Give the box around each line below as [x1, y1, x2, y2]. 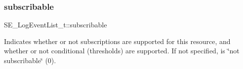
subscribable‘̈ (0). [4, 55, 56, 65]
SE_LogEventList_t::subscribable [4, 20, 107, 30]
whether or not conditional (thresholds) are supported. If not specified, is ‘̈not [4, 46, 240, 56]
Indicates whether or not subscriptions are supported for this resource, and [4, 36, 231, 46]
